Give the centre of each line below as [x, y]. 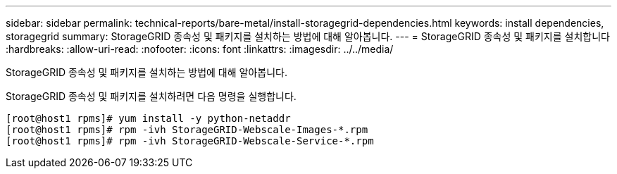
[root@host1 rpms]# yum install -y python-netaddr [148, 118]
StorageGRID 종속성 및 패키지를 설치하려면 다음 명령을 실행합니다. [151, 96]
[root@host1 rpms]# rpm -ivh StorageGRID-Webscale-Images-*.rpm [187, 130]
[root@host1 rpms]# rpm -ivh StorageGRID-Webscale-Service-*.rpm [190, 141]
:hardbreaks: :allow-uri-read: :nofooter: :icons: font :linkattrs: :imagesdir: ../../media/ [200, 49]
